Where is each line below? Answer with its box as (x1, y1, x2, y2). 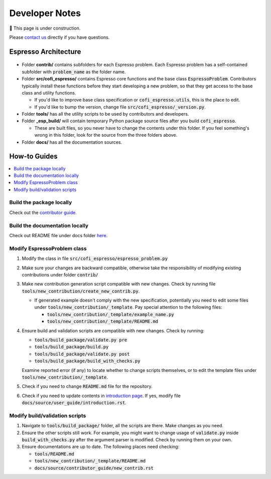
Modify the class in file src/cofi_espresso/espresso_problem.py (22, 255, 168, 261)
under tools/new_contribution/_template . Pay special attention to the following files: (34, 304, 223, 310)
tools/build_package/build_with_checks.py (34, 358, 141, 364)
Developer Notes (9, 8, 81, 19)
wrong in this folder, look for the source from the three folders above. (34, 132, 178, 138)
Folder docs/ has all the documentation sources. (22, 139, 122, 145)
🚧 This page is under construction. (9, 25, 81, 31)
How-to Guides (9, 152, 58, 161)
